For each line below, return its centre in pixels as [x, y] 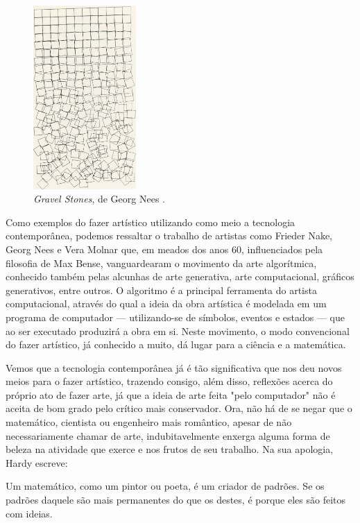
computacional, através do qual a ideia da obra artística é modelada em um [166, 303]
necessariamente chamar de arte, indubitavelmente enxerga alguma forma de [168, 435]
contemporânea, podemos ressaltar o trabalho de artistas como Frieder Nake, [169, 235]
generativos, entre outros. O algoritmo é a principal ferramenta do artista [161, 290]
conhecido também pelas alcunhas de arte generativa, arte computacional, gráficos [180, 276]
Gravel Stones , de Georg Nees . [99, 199]
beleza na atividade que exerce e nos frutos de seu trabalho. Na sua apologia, [170, 449]
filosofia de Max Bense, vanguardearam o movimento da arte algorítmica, [161, 263]
